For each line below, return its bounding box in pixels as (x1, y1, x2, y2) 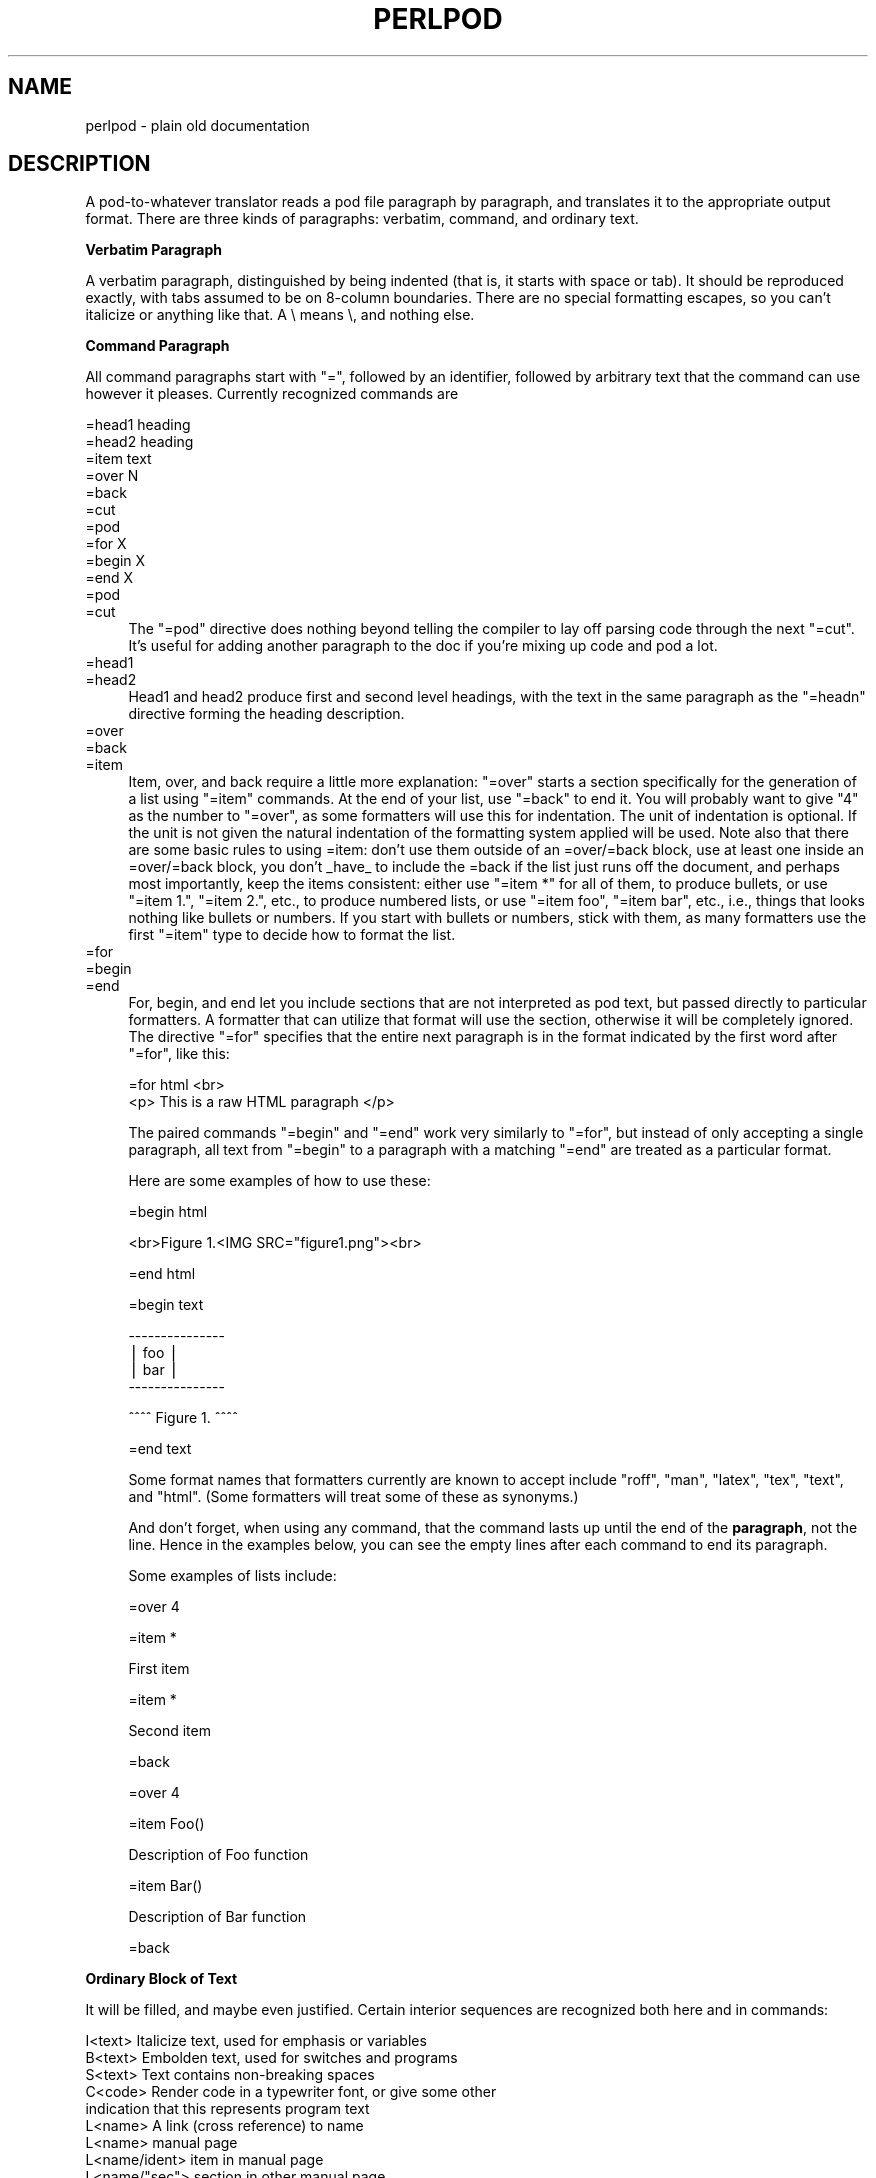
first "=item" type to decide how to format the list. (128, 926, 456, 944)
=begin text (128, 1296, 204, 1314)
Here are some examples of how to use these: (128, 1172, 431, 1190)
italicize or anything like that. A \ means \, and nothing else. (85, 306, 475, 324)
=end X (85, 569, 134, 587)
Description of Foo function (128, 1846, 309, 1864)
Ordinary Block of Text (85, 1970, 238, 1988)
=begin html (128, 1203, 208, 1221)
